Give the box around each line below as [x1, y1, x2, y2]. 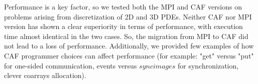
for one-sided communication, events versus [4, 60, 137, 70]
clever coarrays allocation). [4, 70, 86, 80]
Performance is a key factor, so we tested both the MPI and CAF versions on [4, 1, 242, 11]
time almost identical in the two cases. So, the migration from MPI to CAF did [4, 30, 248, 41]
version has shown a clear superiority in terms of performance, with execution [4, 21, 243, 31]
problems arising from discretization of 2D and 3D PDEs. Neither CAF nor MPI [4, 11, 252, 21]
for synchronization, [178, 60, 239, 70]
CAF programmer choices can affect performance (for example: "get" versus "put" [4, 50, 254, 60]
